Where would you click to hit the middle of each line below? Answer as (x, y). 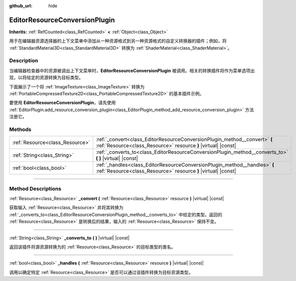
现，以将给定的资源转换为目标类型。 (46, 77)
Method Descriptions (35, 189)
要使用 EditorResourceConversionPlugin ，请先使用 (63, 103)
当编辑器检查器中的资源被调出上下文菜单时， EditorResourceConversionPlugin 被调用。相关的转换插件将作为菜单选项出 (132, 70)
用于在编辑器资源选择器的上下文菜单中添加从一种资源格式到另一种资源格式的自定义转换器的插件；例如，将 (118, 41)
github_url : (21, 6)
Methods (20, 129)
